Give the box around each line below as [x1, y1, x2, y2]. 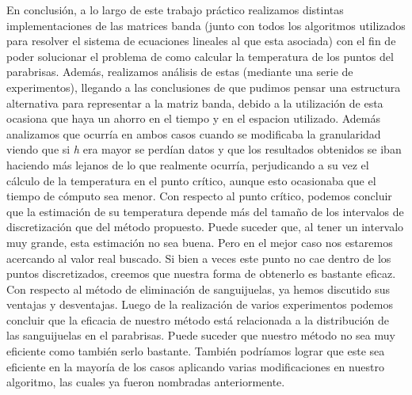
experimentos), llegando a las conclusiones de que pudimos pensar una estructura [6, 78, 401, 95]
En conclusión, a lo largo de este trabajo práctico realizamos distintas [6, 2, 344, 17]
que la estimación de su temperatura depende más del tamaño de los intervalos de [6, 203, 404, 219]
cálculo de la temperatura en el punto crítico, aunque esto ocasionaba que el [6, 172, 376, 188]
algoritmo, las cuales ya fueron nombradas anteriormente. [6, 374, 285, 390]
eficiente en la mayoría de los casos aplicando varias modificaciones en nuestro [6, 358, 384, 374]
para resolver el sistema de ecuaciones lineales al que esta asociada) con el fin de [6, 32, 396, 49]
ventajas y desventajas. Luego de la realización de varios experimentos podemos [6, 296, 394, 313]
